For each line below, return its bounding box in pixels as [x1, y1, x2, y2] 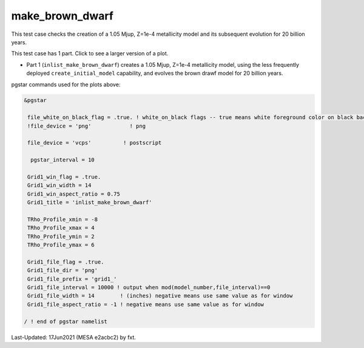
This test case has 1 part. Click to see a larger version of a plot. [11, 50, 169, 57]
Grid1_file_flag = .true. [27, 258, 104, 265]
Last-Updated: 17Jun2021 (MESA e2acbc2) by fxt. [11, 333, 136, 341]
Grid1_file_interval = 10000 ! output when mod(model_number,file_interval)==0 [27, 284, 271, 291]
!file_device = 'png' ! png [27, 122, 146, 129]
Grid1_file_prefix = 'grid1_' [27, 275, 118, 282]
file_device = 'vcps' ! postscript [27, 140, 162, 146]
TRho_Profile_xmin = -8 [27, 216, 98, 223]
